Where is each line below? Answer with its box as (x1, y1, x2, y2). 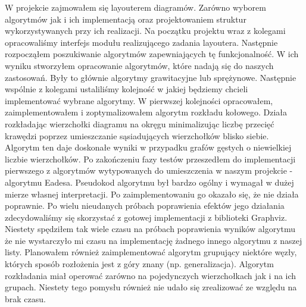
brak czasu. (5, 292, 46, 305)
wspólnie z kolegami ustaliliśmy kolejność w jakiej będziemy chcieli (5, 83, 248, 95)
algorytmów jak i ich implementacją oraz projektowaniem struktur (5, 12, 246, 25)
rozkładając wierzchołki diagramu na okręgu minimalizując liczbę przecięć (5, 117, 274, 130)
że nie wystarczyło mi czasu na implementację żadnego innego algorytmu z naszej (5, 234, 302, 246)
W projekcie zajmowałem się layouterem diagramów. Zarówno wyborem (5, 1, 266, 13)
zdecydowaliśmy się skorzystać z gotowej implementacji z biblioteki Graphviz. (5, 211, 288, 223)
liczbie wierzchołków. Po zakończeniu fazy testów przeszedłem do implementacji (5, 152, 296, 165)
